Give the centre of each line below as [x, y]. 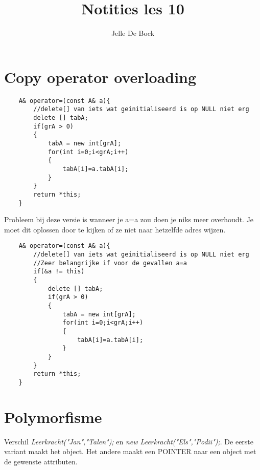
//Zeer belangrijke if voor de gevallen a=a [110, 263]
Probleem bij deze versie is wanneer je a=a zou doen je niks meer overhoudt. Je [129, 219]
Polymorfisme [53, 416]
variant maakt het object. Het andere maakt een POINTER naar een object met [130, 451]
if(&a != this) [59, 272]
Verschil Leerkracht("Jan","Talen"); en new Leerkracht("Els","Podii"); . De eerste [129, 441]
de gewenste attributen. [41, 461]
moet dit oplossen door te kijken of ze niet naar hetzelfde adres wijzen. [115, 229]
